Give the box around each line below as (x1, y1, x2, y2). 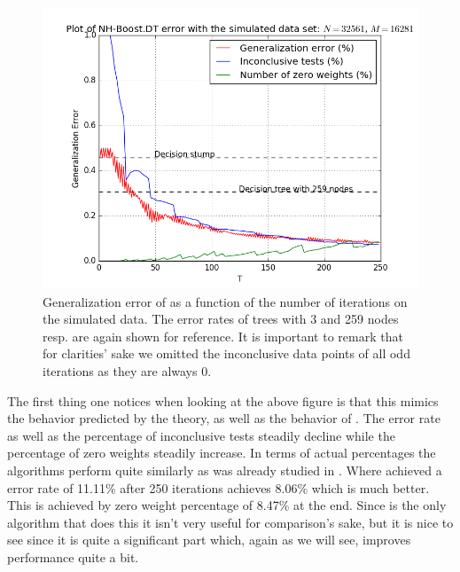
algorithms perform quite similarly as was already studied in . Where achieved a (7, 460, 442, 479)
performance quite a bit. (7, 547, 139, 566)
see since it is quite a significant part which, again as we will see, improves (7, 530, 411, 549)
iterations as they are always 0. (43, 361, 212, 380)
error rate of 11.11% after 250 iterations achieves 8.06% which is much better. (7, 478, 430, 497)
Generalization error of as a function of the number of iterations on (43, 292, 408, 310)
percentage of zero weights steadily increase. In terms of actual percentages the (7, 443, 436, 462)
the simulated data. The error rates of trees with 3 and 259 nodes (43, 310, 399, 328)
